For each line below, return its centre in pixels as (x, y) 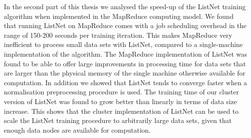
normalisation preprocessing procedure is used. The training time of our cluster (121, 92)
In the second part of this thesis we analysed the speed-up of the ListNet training (125, 6)
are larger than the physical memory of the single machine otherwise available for (125, 73)
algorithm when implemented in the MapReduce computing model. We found (119, 16)
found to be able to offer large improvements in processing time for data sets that (125, 63)
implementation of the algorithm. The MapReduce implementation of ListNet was (125, 54)
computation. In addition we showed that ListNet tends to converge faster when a (125, 82)
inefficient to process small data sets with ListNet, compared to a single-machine (124, 44)
